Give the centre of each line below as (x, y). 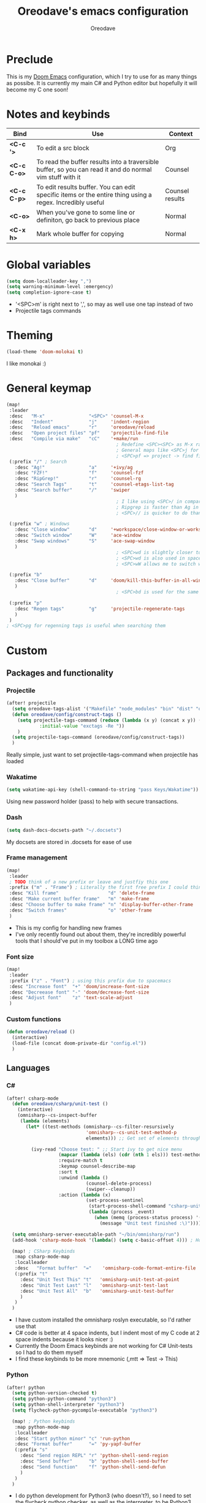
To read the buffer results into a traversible (98, 162)
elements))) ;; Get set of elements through (143, 1138)
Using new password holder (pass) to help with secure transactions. (93, 802)
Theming (30, 336)
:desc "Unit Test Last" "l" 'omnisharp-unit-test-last (94, 1285)
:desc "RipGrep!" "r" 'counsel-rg (78, 479)
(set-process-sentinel (115, 1200)
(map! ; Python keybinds (44, 1421)
